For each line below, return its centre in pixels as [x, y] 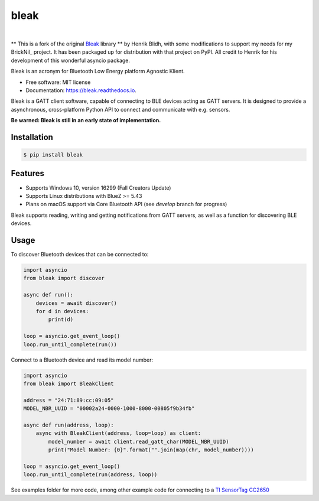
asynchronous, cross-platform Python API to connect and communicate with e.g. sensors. [121, 109]
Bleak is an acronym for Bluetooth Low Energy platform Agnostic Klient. [98, 71]
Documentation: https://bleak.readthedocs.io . [81, 90]
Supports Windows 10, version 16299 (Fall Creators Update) [98, 188]
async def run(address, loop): [69, 425]
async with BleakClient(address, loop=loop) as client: [118, 433]
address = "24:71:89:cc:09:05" [69, 400]
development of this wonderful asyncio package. [70, 60]
